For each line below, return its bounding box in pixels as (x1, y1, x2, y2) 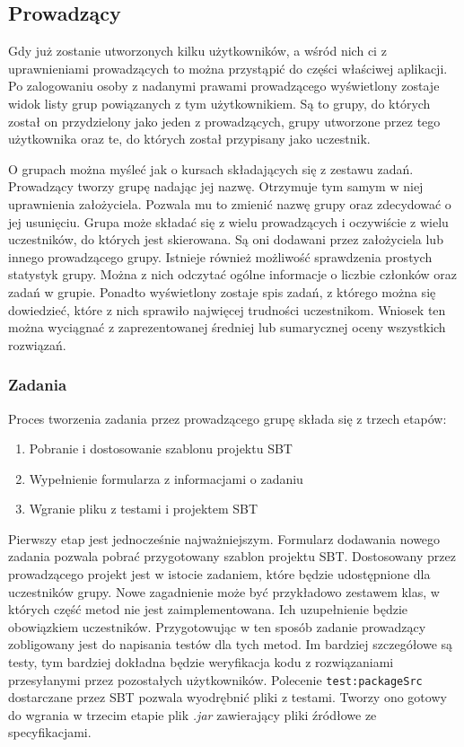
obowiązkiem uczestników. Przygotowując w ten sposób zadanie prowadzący (8, 617, 426, 636)
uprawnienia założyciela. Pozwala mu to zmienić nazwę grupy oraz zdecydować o (8, 194, 451, 213)
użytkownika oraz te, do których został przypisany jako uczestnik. (8, 129, 371, 148)
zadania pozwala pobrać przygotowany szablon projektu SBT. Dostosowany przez (8, 547, 456, 566)
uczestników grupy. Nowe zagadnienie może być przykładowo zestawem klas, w (8, 582, 440, 601)
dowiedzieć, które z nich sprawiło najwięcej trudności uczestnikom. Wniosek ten (8, 300, 446, 319)
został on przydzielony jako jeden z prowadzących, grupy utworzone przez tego (8, 111, 441, 130)
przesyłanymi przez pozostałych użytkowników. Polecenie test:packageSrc (8, 670, 423, 689)
